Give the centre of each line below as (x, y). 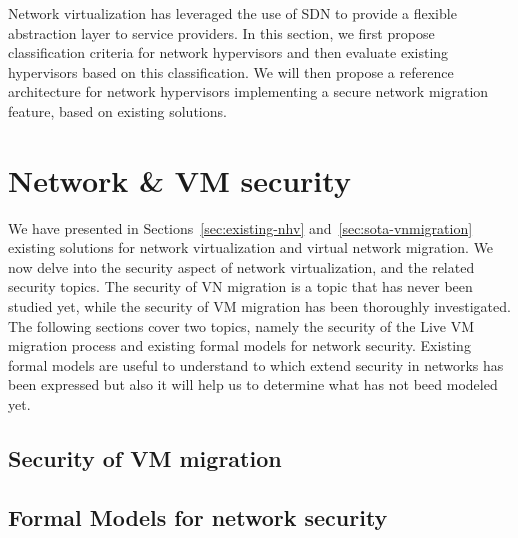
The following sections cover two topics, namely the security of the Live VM (241, 325)
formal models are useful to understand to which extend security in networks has (256, 364)
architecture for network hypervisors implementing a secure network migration (248, 91)
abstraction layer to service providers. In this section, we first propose (221, 32)
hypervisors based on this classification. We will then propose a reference (231, 71)
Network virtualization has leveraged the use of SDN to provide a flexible (232, 13)
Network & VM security (179, 179)
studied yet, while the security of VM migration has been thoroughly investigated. (259, 306)
